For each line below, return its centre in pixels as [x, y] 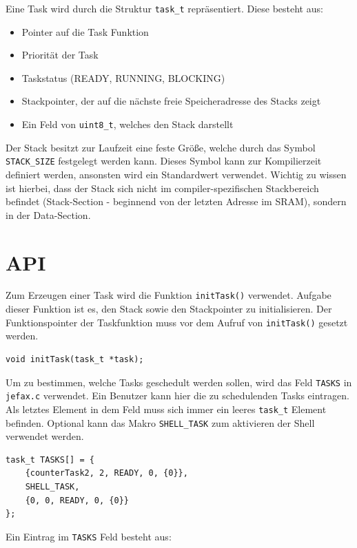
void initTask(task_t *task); [75, 359]
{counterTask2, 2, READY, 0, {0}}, [106, 473]
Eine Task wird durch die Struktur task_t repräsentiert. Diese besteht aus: [164, 8]
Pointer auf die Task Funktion [85, 31]
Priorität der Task [60, 55]
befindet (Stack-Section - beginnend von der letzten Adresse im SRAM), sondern [176, 201]
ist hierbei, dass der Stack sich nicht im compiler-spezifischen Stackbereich [162, 188]
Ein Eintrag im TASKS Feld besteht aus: [89, 536]
